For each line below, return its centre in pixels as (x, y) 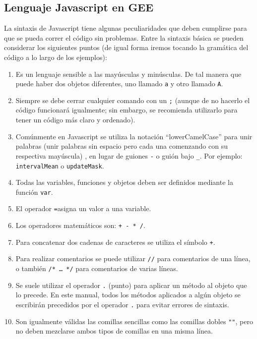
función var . (34, 192)
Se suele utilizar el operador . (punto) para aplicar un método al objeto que (131, 285)
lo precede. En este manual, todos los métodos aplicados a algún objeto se (128, 295)
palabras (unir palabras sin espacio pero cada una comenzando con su (122, 146)
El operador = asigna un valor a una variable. (83, 208)
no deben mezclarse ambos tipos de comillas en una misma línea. (114, 331)
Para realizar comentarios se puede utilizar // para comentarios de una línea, (133, 258)
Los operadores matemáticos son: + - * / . (80, 225)
